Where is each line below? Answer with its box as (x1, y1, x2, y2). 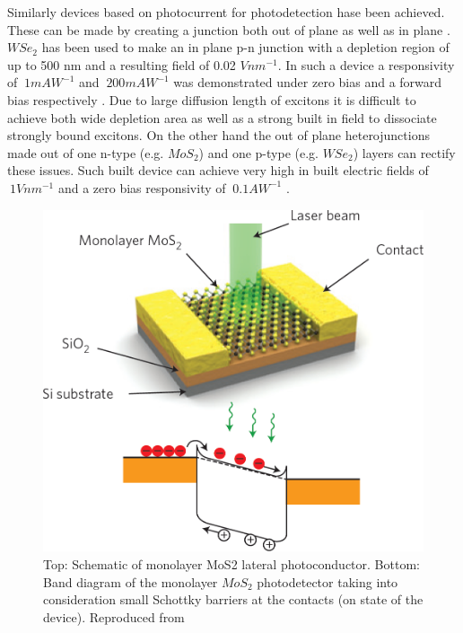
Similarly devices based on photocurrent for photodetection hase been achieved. (7, 3, 445, 21)
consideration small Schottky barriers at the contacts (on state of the (43, 590, 424, 609)
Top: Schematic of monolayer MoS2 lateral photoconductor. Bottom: (43, 555, 420, 574)
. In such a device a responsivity (277, 55, 455, 74)
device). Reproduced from (43, 607, 185, 626)
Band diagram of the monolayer (43, 572, 218, 591)
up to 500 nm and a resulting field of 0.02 (7, 55, 236, 74)
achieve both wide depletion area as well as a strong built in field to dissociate (7, 108, 437, 127)
